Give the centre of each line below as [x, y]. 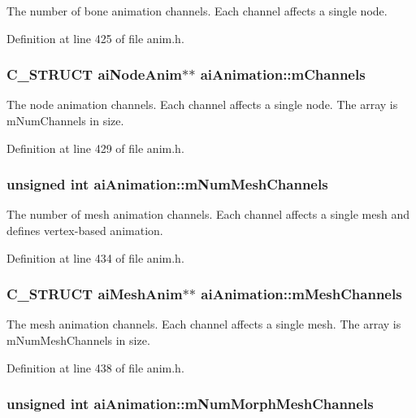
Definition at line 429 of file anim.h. [95, 148]
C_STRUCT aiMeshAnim [95, 294]
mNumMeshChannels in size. [78, 340]
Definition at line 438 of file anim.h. [95, 367]
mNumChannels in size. [65, 120]
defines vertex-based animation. [85, 230]
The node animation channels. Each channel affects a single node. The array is [202, 104]
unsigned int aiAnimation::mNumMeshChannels [167, 184]
